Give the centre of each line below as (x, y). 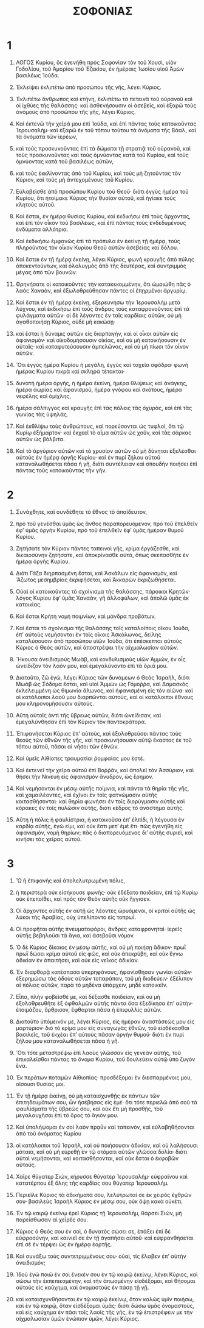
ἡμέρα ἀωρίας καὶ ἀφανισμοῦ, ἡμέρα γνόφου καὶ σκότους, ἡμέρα (99, 389)
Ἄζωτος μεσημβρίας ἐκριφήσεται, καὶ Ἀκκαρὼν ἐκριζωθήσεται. (96, 580)
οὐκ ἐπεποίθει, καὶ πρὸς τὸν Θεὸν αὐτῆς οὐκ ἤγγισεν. (83, 899)
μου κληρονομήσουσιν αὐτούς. (55, 703)
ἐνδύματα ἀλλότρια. (42, 229)
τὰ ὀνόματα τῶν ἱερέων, (46, 137)
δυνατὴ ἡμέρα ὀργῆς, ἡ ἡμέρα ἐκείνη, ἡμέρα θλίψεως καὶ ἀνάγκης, (101, 383)
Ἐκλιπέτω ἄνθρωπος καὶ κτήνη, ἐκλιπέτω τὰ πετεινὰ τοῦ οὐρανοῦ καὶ (104, 99)
